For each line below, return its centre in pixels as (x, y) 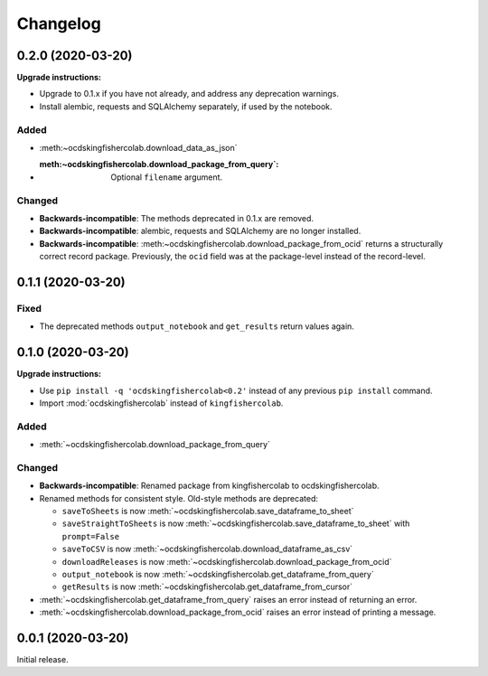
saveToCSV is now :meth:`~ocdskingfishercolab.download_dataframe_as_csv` (207, 549)
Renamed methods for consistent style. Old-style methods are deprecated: (178, 498)
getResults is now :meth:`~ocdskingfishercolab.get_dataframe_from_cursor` (207, 587)
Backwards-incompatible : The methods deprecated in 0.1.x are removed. (177, 218)
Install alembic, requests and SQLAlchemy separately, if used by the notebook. (186, 106)
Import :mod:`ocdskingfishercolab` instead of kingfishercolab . (161, 403)
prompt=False (91, 536)
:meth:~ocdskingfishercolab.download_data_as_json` (139, 147)
